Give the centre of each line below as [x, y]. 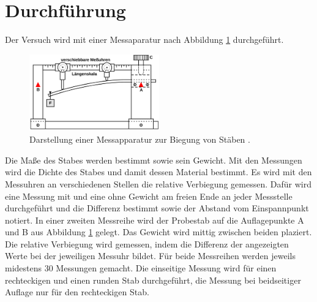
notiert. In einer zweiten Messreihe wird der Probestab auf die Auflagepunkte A [155, 220]
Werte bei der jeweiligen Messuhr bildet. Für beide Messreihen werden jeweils [150, 256]
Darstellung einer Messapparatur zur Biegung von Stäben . [140, 139]
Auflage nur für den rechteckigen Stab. [77, 292]
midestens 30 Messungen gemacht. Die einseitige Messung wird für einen [141, 268]
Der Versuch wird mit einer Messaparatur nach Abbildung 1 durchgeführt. [144, 40]
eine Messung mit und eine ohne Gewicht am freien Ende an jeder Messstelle [149, 196]
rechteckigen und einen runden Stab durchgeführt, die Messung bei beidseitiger [153, 280]
